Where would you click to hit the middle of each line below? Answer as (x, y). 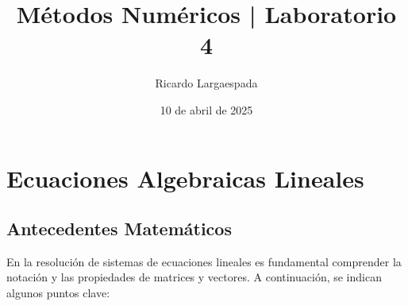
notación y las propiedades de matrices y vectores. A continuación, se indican (194, 277)
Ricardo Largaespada (206, 83)
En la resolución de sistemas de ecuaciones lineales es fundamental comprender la (204, 261)
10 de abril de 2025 (206, 109)
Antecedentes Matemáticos (119, 229)
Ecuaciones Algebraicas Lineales (185, 178)
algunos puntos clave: (58, 293)
